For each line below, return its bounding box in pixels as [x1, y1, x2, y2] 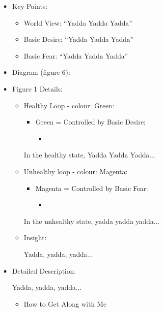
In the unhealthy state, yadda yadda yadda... [24, 216, 160, 226]
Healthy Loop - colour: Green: [24, 100, 114, 110]
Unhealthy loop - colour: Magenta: [24, 166, 128, 176]
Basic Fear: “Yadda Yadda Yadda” [24, 50, 128, 61]
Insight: [24, 232, 47, 243]
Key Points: [12, 1, 48, 11]
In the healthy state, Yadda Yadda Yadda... [24, 150, 155, 160]
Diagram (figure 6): [12, 67, 70, 77]
